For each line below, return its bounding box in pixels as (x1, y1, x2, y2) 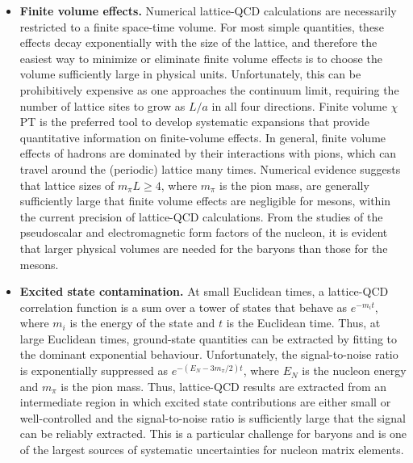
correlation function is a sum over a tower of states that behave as (19, 298, 348, 315)
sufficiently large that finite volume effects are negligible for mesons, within (19, 192, 391, 209)
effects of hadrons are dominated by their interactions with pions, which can (19, 145, 397, 162)
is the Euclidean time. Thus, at (226, 314, 381, 331)
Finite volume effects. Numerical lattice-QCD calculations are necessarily (19, 2, 397, 19)
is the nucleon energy (302, 362, 407, 379)
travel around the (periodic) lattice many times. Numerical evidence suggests (19, 160, 401, 177)
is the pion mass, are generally (219, 176, 369, 193)
